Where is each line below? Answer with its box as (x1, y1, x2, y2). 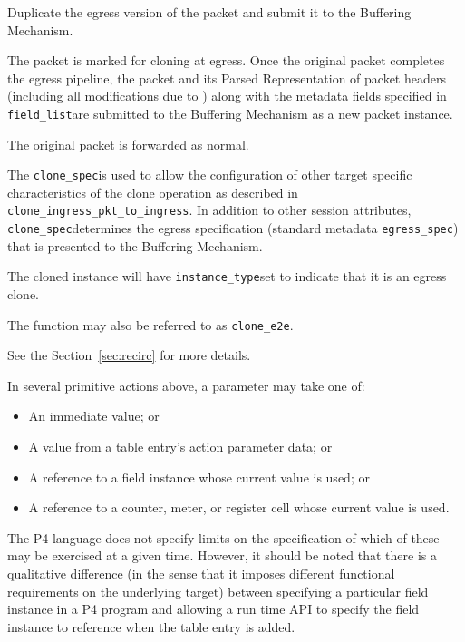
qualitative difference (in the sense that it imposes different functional (7, 564, 395, 583)
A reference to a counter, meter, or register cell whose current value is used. (28, 498, 450, 517)
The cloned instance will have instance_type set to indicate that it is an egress (7, 267, 447, 286)
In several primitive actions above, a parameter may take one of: (7, 375, 365, 394)
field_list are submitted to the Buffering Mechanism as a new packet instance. (7, 103, 453, 122)
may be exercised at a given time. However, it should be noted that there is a (7, 546, 437, 565)
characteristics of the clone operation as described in (7, 182, 298, 201)
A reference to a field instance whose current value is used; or (28, 467, 370, 486)
